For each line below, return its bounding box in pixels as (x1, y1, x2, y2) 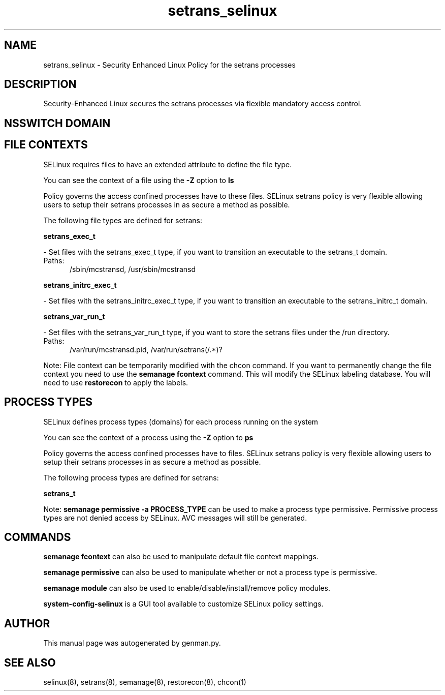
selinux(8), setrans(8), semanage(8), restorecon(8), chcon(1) (43, 678, 246, 687)
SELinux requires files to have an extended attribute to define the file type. (43, 160, 292, 169)
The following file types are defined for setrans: (43, 216, 202, 225)
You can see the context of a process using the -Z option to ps (43, 433, 253, 442)
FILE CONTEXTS (4, 138, 88, 152)
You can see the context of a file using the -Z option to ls (43, 175, 234, 185)
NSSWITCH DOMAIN (4, 116, 111, 130)
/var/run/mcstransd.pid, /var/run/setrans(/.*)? (70, 345, 222, 354)
